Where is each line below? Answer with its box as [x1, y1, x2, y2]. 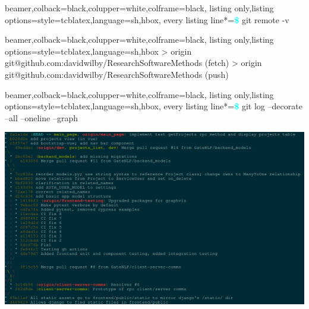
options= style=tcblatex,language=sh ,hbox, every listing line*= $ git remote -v [5, 13, 289, 26]
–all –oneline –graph [5, 111, 78, 124]
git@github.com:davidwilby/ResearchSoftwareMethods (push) [5, 68, 229, 80]
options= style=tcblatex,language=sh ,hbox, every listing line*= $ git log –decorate [5, 100, 302, 112]
